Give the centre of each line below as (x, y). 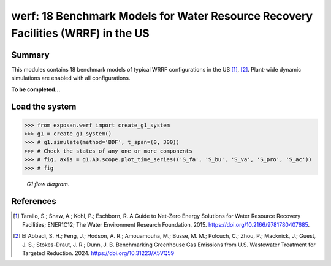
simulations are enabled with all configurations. (71, 78)
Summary (30, 55)
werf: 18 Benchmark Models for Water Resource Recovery (162, 16)
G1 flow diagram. (48, 184)
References (34, 201)
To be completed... (36, 89)
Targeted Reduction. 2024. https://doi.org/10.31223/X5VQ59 (98, 253)
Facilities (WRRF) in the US (80, 33)
